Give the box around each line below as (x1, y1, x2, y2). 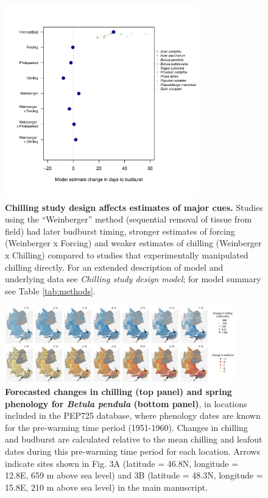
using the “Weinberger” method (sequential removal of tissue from (5, 213, 252, 226)
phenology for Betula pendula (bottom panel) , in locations (5, 397, 247, 410)
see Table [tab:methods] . (5, 284, 96, 297)
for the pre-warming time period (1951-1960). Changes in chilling (5, 421, 248, 433)
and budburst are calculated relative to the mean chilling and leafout (5, 433, 263, 446)
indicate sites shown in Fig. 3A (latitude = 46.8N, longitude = (5, 457, 239, 469)
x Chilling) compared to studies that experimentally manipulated (5, 248, 249, 261)
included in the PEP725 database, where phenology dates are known (5, 409, 261, 422)
